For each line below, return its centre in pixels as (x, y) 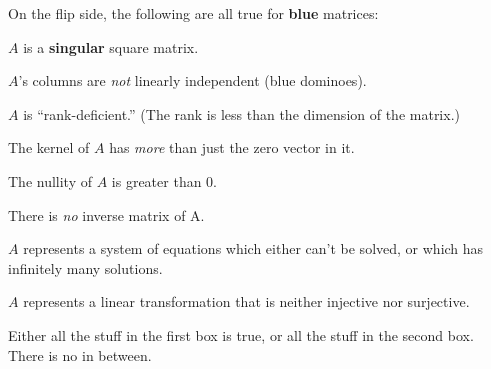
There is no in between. (80, 354)
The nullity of (50, 180)
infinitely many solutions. (85, 267)
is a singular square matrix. (111, 46)
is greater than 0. (164, 180)
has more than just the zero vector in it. (232, 147)
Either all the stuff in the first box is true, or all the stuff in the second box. (241, 334)
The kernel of (49, 147)
